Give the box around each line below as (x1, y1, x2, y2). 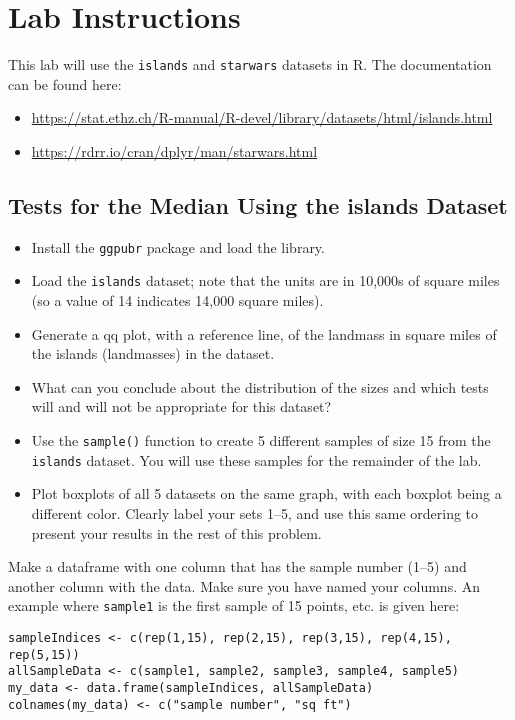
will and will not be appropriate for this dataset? (31, 396, 332, 417)
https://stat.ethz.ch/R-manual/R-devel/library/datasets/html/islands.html (31, 107, 493, 128)
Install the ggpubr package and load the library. (31, 236, 325, 257)
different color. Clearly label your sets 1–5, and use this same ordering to (31, 502, 479, 523)
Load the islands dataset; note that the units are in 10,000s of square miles (31, 270, 500, 291)
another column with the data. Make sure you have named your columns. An (8, 575, 480, 596)
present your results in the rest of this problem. (31, 522, 322, 543)
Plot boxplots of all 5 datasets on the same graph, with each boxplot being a (31, 483, 502, 504)
